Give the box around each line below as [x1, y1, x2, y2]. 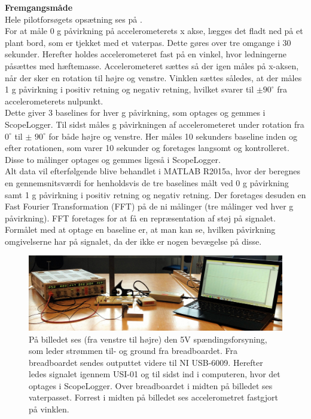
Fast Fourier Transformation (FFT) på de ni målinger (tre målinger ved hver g [5, 200, 294, 212]
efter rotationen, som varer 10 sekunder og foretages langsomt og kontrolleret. [5, 141, 289, 154]
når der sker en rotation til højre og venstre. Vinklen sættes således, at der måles [5, 71, 302, 84]
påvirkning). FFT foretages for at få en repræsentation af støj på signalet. [5, 211, 276, 224]
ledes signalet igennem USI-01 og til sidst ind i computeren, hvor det [29, 368, 280, 380]
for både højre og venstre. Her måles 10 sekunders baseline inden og [48, 130, 297, 142]
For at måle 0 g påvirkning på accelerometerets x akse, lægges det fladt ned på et [5, 24, 303, 37]
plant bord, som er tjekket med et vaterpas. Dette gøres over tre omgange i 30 [5, 36, 291, 48]
